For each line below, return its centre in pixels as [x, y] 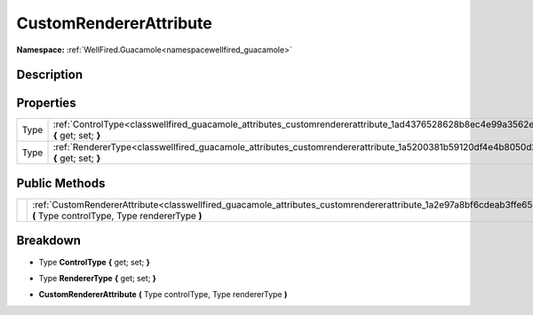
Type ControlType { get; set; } [95, 262]
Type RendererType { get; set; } [98, 278]
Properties [46, 103]
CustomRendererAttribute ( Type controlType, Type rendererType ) [163, 295]
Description [50, 75]
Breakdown [49, 241]
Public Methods [61, 183]
